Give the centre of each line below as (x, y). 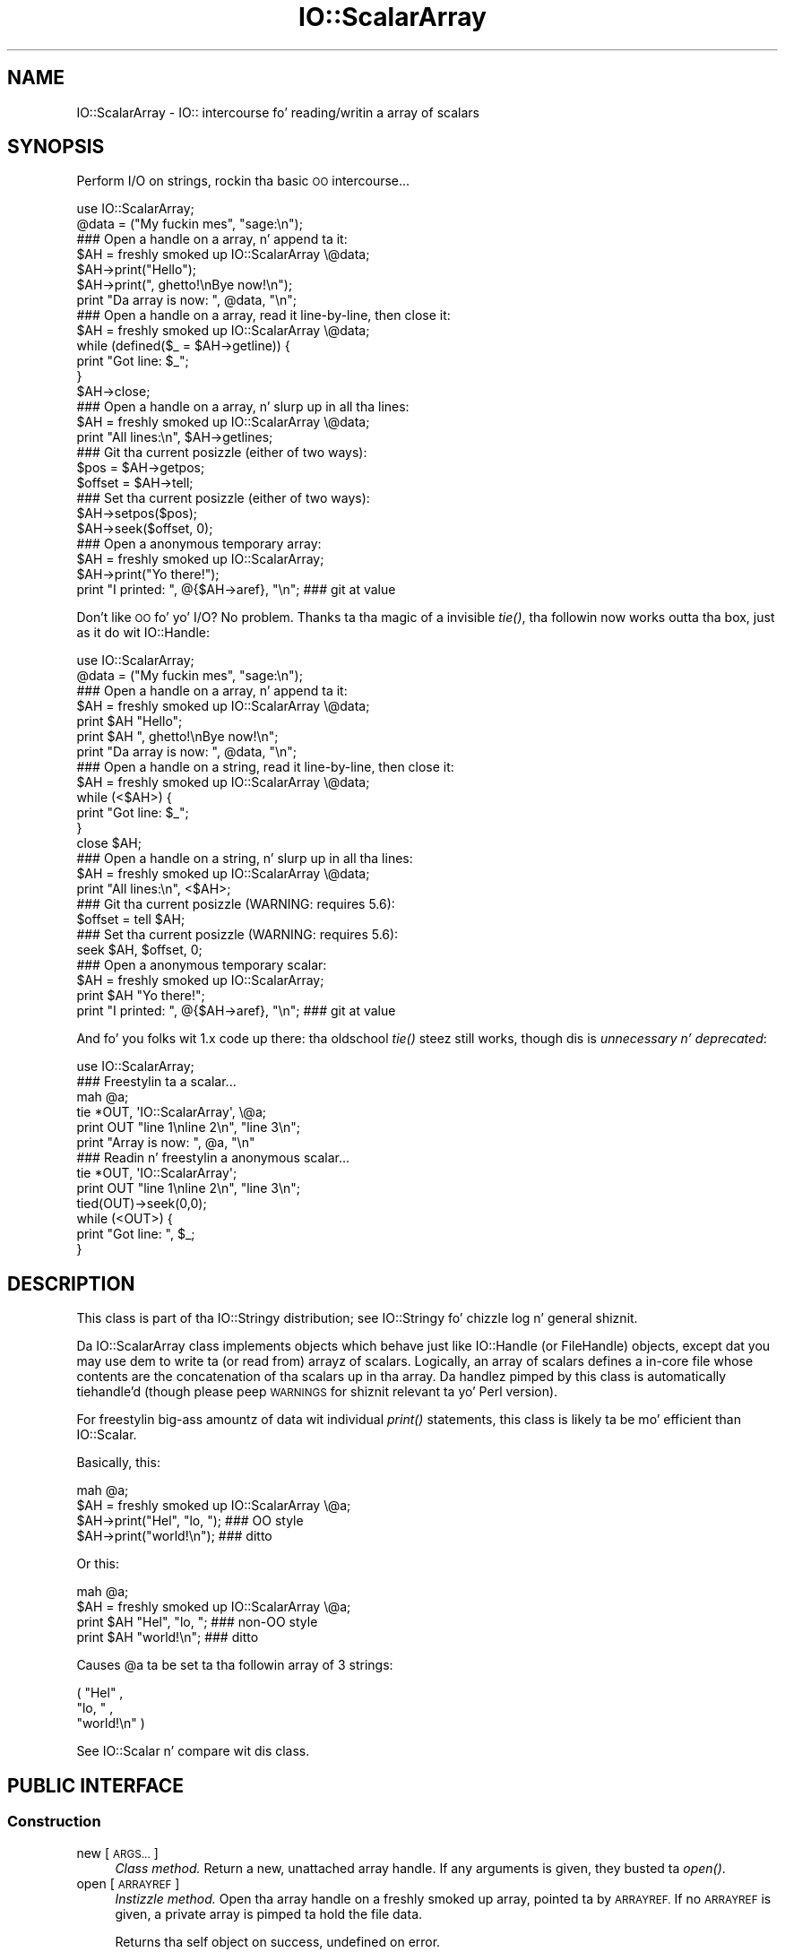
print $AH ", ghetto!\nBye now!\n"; (177, 737)
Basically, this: (118, 1463)
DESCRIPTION (71, 1283)
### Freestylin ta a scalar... (156, 1082)
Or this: (98, 1564)
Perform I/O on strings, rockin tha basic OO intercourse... (243, 181)
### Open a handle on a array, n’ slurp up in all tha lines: (243, 407)
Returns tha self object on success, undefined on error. (278, 1941)
